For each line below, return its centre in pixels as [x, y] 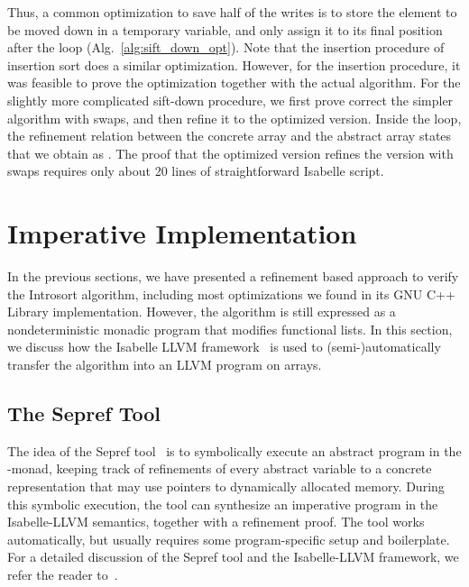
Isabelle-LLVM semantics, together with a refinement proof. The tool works [216, 522]
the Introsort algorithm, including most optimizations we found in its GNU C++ [231, 293]
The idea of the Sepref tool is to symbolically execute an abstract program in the [234, 450]
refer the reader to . [63, 574]
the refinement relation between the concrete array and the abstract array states [230, 136]
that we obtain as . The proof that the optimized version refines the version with [230, 153]
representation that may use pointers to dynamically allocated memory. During [226, 486]
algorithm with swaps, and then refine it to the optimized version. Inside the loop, [234, 118]
